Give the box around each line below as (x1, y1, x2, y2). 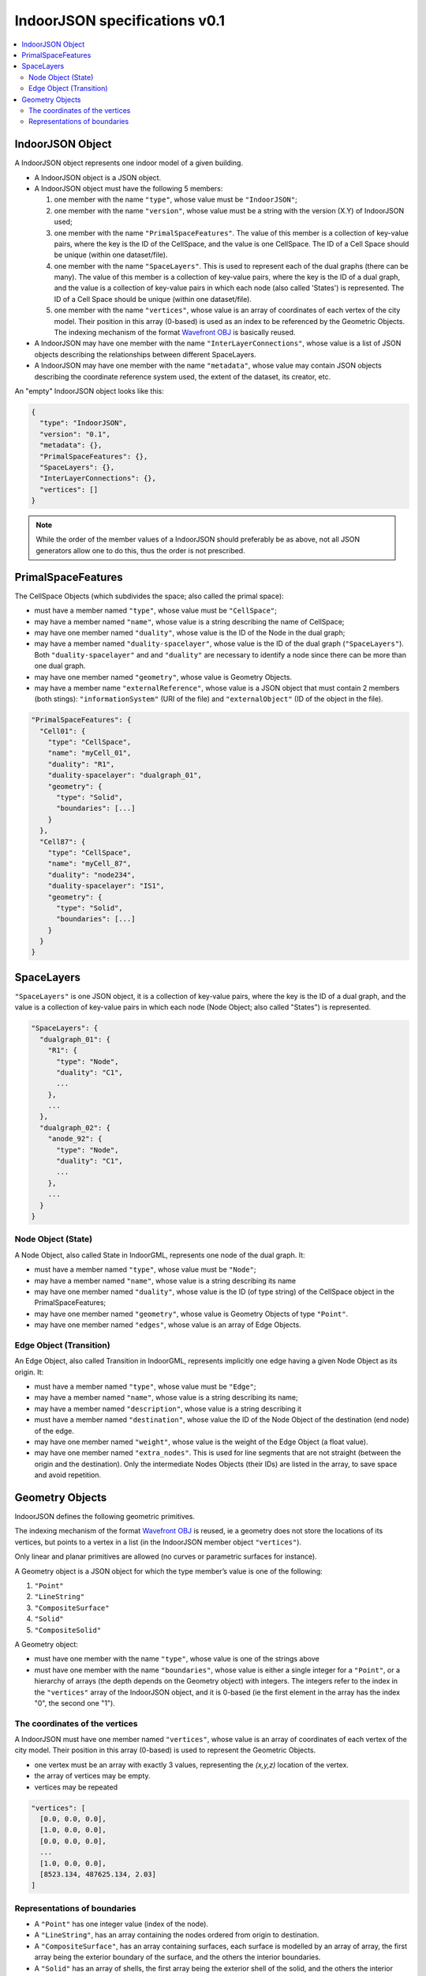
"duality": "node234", (47, 870, 136, 879)
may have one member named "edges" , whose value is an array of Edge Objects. (34, 1320, 301, 1329)
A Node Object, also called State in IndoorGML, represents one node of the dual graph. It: (14, 1250, 305, 1260)
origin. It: (14, 1367, 43, 1377)
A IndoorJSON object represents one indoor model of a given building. (14, 158, 244, 168)
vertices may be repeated (34, 1782, 118, 1792)
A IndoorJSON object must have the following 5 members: (34, 183, 223, 193)
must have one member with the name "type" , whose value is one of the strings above (34, 1654, 319, 1664)
